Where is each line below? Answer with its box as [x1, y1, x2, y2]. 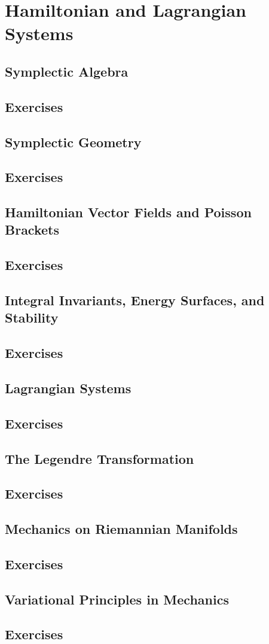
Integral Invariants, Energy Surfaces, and [5, 291, 265, 309]
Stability [5, 308, 59, 327]
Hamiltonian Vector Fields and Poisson [5, 203, 252, 221]
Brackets [5, 220, 59, 239]
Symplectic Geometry [5, 132, 142, 151]
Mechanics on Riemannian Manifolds [5, 520, 238, 538]
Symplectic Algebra [5, 62, 129, 80]
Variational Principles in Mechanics [5, 590, 229, 608]
